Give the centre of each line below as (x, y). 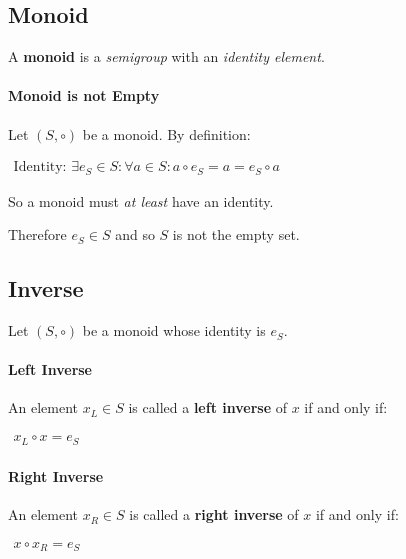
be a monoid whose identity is (174, 330)
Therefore (37, 234)
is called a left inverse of (207, 407)
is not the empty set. (236, 234)
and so (135, 234)
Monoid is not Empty (84, 95)
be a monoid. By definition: (166, 133)
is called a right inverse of (214, 514)
